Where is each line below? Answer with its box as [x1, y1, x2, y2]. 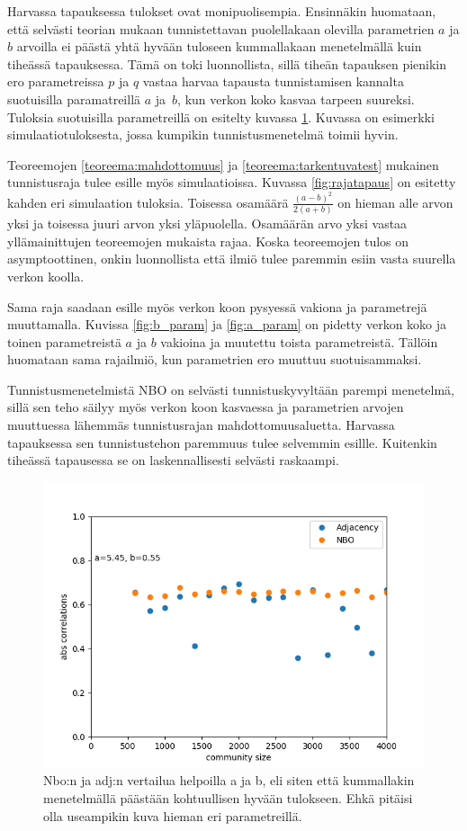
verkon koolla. [7, 266, 85, 285]
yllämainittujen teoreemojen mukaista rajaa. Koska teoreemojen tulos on [7, 231, 409, 250]
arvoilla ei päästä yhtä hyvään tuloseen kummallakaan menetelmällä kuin [16, 37, 422, 56]
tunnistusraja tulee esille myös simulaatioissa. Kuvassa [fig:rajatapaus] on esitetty [7, 173, 456, 192]
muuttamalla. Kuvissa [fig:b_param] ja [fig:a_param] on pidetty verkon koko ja [7, 315, 447, 334]
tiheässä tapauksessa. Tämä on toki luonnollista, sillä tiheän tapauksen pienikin [7, 54, 447, 73]
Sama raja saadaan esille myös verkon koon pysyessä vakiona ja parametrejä [7, 297, 427, 316]
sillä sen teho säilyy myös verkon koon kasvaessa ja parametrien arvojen [7, 398, 404, 416]
